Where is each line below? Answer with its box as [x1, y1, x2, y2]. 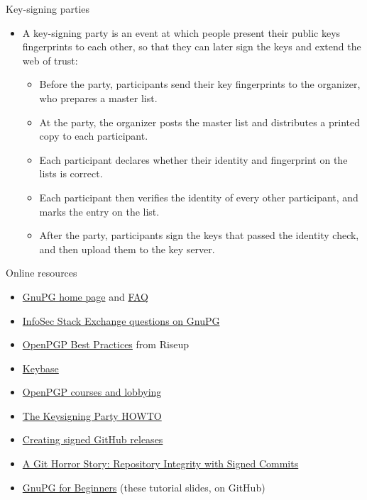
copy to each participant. [39, 128, 148, 143]
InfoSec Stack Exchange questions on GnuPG [22, 313, 220, 328]
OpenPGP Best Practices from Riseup [22, 337, 190, 352]
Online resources [6, 265, 77, 280]
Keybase [22, 360, 59, 375]
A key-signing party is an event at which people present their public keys [22, 25, 341, 40]
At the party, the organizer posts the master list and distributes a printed [39, 114, 361, 129]
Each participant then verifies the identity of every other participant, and [39, 189, 358, 204]
